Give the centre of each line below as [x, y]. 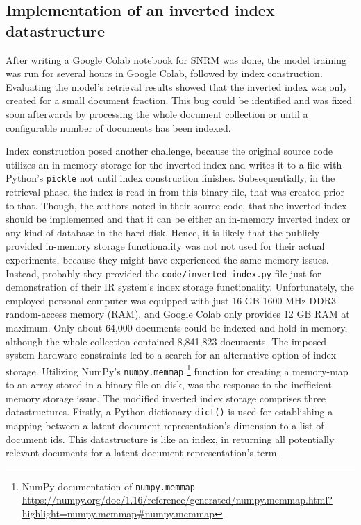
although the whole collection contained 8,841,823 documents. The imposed [166, 341]
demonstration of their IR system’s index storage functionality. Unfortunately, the [180, 287]
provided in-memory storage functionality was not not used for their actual [165, 246]
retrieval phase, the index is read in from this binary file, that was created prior [175, 191]
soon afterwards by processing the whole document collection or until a [157, 113]
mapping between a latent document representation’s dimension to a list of [165, 425]
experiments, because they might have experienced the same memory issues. [167, 259]
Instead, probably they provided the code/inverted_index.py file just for [163, 273]
